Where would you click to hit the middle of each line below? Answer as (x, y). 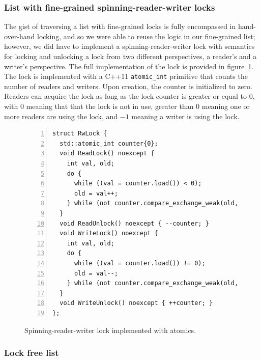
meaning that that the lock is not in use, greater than (110, 106)
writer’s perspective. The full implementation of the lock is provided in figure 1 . (129, 66)
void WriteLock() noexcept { (109, 233)
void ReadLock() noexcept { (107, 154)
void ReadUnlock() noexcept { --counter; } (134, 223)
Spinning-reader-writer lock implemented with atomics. (110, 330)
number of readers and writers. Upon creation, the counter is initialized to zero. (128, 86)
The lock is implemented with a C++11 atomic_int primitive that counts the (126, 76)
